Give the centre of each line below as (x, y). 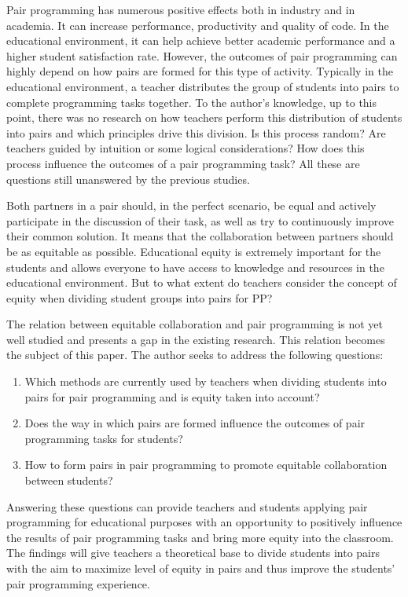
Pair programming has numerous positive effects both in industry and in (181, 9)
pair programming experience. (78, 583)
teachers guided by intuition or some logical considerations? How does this (186, 148)
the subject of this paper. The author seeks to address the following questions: (195, 355)
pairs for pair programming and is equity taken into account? (172, 396)
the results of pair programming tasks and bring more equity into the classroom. (200, 537)
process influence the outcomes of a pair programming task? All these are (183, 163)
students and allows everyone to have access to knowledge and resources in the (195, 267)
